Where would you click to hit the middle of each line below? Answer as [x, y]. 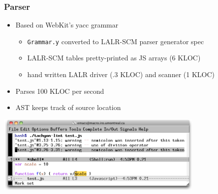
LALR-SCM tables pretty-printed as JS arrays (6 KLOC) [114, 58]
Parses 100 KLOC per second [60, 91]
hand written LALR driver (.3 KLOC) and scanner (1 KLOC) [121, 74]
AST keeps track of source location [68, 107]
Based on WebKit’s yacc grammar [67, 25]
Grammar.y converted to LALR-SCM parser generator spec [116, 41]
